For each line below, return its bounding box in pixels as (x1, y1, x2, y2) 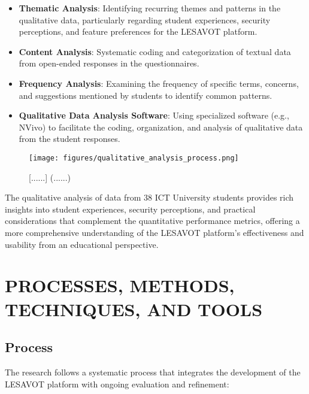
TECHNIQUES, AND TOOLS (5, 296, 263, 321)
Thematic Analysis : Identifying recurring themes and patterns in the (19, 2, 281, 14)
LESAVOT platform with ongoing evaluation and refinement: (5, 377, 229, 390)
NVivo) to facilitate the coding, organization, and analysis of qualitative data (19, 120, 303, 133)
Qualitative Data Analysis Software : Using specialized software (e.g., (19, 109, 289, 122)
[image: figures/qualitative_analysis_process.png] (29, 153, 239, 162)
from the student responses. (19, 132, 120, 145)
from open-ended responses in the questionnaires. (19, 57, 199, 69)
